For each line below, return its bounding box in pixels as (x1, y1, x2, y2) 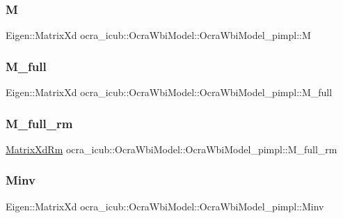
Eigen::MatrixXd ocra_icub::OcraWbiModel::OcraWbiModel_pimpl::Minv (6, 198, 324, 213)
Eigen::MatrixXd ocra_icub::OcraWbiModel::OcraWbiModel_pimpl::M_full (6, 85, 333, 100)
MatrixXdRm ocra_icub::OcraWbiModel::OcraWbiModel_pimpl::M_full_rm (6, 141, 337, 156)
